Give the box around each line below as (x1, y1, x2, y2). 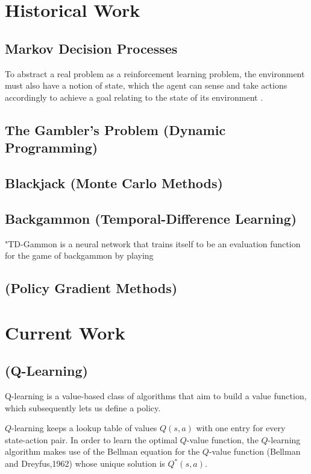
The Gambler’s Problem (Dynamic (5, 120, 226, 139)
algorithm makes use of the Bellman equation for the (5, 445, 200, 458)
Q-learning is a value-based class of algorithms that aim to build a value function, (5, 390, 307, 402)
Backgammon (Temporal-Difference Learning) (5, 209, 297, 227)
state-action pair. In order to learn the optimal (5, 433, 178, 446)
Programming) (5, 138, 98, 157)
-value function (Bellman (209, 445, 301, 458)
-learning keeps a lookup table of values (11, 422, 157, 434)
